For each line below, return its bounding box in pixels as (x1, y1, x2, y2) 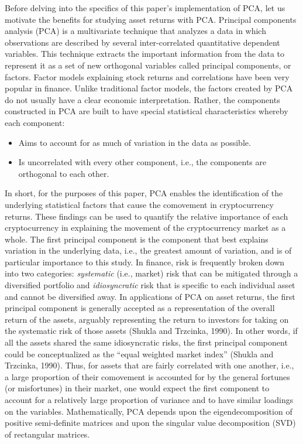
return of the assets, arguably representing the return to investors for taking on (5, 313, 289, 325)
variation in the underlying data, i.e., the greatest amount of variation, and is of (5, 244, 292, 257)
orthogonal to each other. (18, 167, 109, 179)
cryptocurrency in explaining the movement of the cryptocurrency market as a (5, 221, 286, 234)
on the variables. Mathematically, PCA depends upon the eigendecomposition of (5, 405, 292, 417)
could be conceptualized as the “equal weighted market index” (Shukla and (5, 347, 274, 360)
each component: (5, 116, 65, 128)
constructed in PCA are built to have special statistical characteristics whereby (5, 105, 288, 117)
